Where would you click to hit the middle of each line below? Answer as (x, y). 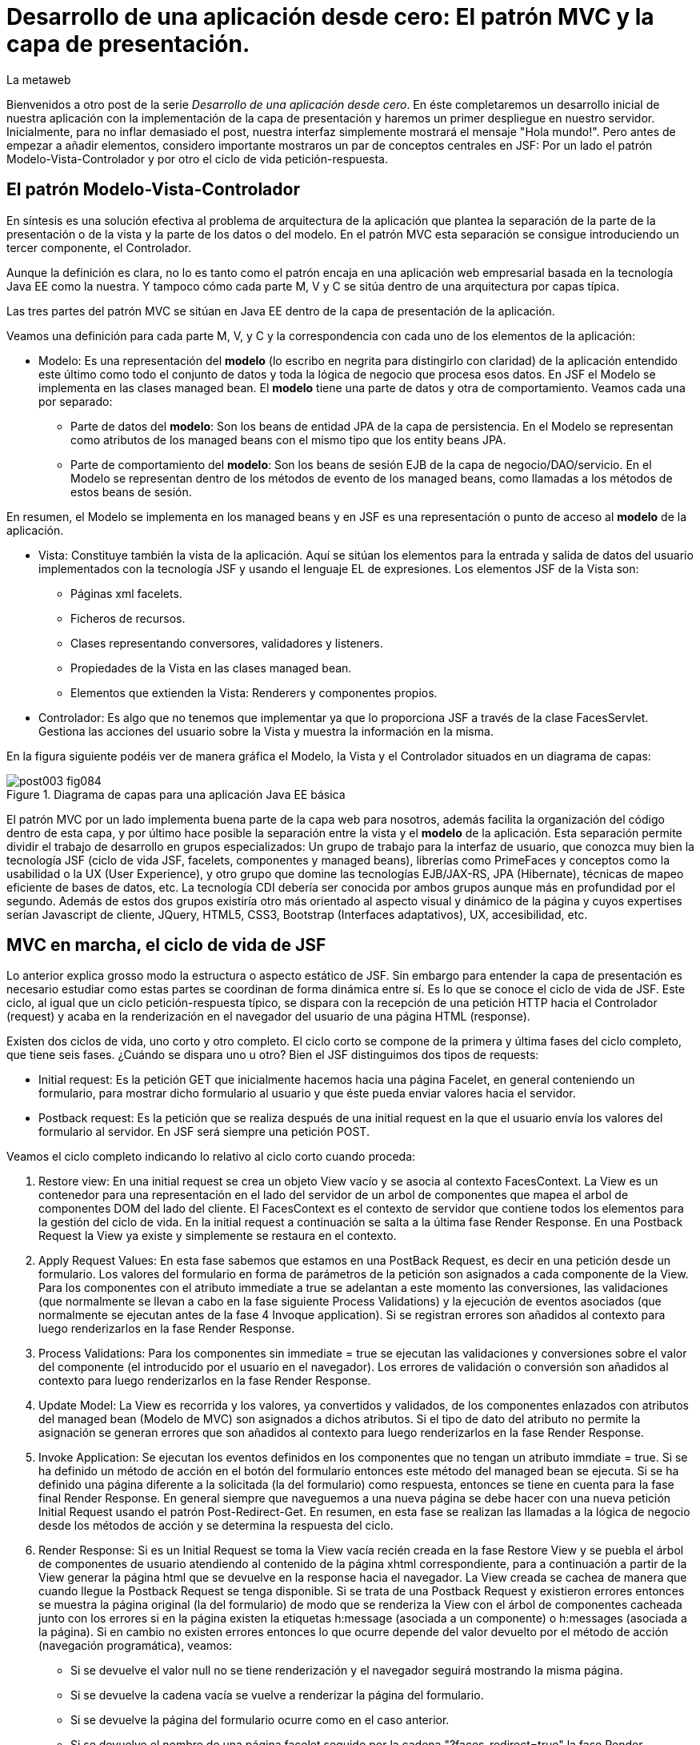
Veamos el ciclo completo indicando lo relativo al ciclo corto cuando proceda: (211, 1157)
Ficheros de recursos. (128, 618)
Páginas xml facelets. (126, 593)
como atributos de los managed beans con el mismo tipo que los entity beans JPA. (288, 439)
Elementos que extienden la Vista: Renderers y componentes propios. (254, 692)
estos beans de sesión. (131, 491)
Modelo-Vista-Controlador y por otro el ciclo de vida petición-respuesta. (197, 158)
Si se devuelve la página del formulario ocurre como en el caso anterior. (260, 1720)
